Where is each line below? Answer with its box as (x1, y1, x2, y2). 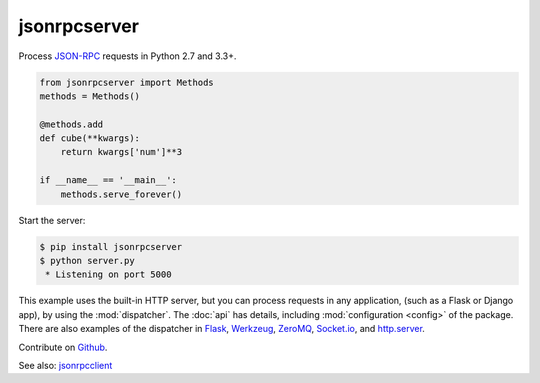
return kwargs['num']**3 (60, 146, 183, 158)
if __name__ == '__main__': (39, 175, 177, 186)
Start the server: (18, 214, 86, 226)
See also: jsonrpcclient (18, 359, 113, 371)
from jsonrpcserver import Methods (39, 76, 214, 88)
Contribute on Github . (18, 341, 108, 353)
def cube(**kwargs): (39, 133, 140, 144)
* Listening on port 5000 (45, 269, 172, 280)
